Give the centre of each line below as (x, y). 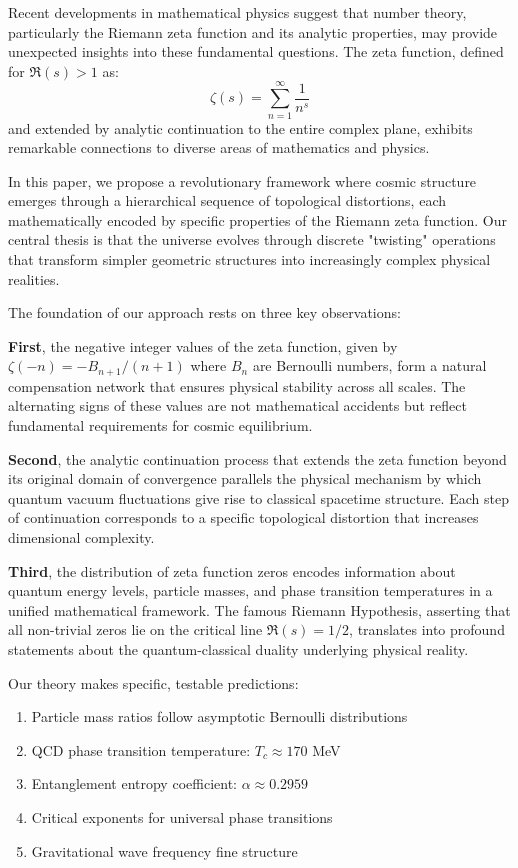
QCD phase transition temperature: (141, 749)
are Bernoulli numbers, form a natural (369, 365)
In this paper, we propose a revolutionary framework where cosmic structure (242, 180)
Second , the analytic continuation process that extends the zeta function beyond (257, 458)
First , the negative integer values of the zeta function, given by (203, 345)
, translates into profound (427, 629)
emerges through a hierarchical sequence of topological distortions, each (227, 200)
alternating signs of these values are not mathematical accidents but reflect (237, 405)
